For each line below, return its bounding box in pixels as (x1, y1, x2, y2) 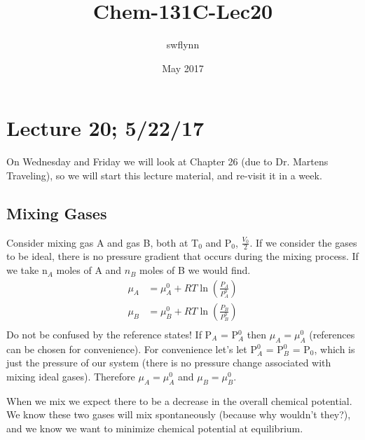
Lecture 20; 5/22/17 (6, 114, 205, 142)
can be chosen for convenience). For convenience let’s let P (6, 341, 257, 356)
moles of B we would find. (139, 263, 251, 277)
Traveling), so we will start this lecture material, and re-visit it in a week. (6, 167, 322, 182)
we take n (6, 263, 48, 277)
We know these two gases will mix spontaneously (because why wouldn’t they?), (6, 407, 351, 422)
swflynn (166, 37, 200, 52)
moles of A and (56, 263, 122, 277)
